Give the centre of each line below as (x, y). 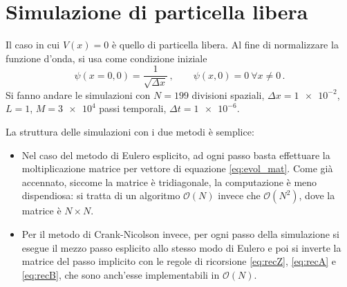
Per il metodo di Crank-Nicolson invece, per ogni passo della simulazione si (180, 233)
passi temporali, (133, 108)
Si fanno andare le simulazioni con (78, 94)
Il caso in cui (33, 45)
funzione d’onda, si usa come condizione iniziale (106, 58)
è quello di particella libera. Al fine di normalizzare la (225, 45)
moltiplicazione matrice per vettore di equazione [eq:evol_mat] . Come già (177, 168)
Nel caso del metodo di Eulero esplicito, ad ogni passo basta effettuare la (176, 155)
